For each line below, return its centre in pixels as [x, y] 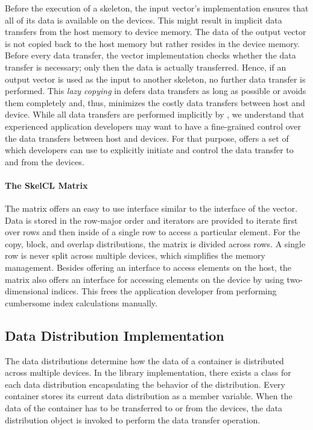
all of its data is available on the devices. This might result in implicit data [144, 20]
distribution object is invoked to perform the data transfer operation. [133, 419]
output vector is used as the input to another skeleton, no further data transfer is [155, 79]
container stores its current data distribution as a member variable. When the [149, 396]
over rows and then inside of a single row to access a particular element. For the [153, 232]
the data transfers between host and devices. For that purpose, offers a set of [147, 138]
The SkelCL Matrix [46, 185]
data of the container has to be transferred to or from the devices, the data [144, 408]
